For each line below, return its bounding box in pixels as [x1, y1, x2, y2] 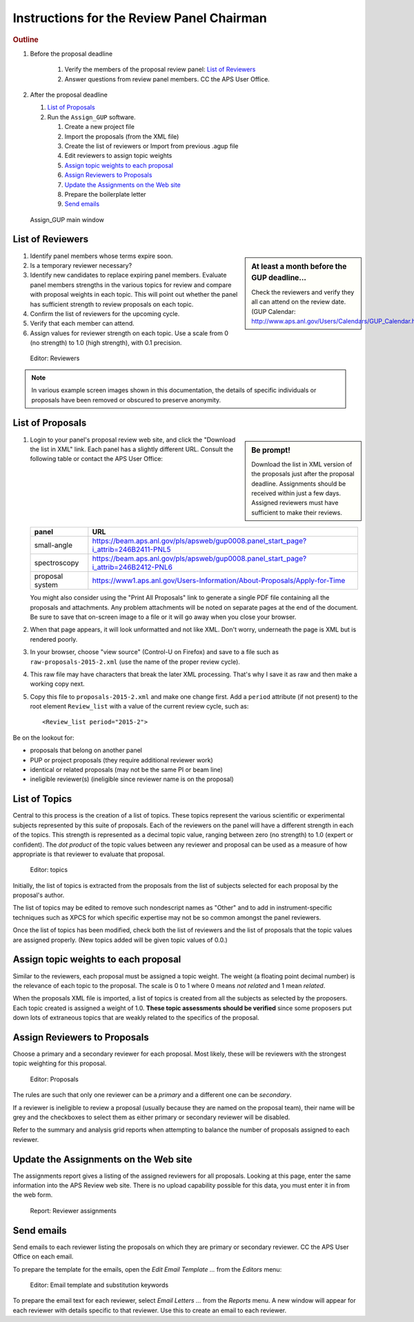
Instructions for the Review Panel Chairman [12, 10, 267, 26]
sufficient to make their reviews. [251, 508, 343, 517]
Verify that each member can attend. [30, 319, 135, 328]
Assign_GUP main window [30, 215, 105, 224]
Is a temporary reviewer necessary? [30, 261, 132, 269]
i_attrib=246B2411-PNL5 [92, 545, 171, 555]
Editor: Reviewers [30, 354, 80, 362]
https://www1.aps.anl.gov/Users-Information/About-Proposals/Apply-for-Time [92, 576, 346, 586]
